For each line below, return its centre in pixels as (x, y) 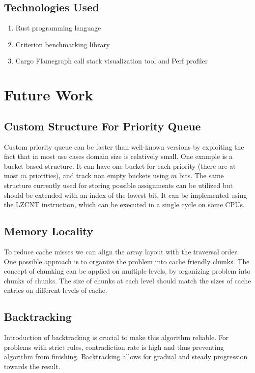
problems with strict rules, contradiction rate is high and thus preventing (114, 347)
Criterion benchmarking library (63, 44)
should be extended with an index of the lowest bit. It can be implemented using (126, 195)
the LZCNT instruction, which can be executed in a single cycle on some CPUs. (124, 204)
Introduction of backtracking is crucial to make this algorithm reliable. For (116, 337)
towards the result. (32, 366)
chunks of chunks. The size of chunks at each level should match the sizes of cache (127, 280)
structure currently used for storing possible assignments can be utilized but (118, 185)
